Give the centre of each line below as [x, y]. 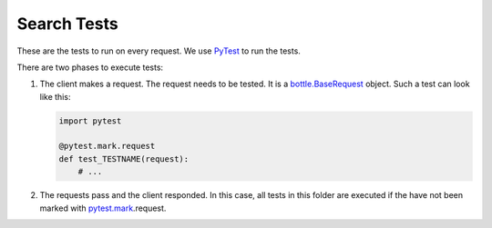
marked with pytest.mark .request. [103, 208]
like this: [55, 96]
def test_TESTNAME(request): [124, 159]
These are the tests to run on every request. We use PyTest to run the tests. [159, 51]
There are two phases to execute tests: [90, 67]
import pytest [90, 121]
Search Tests [67, 24]
